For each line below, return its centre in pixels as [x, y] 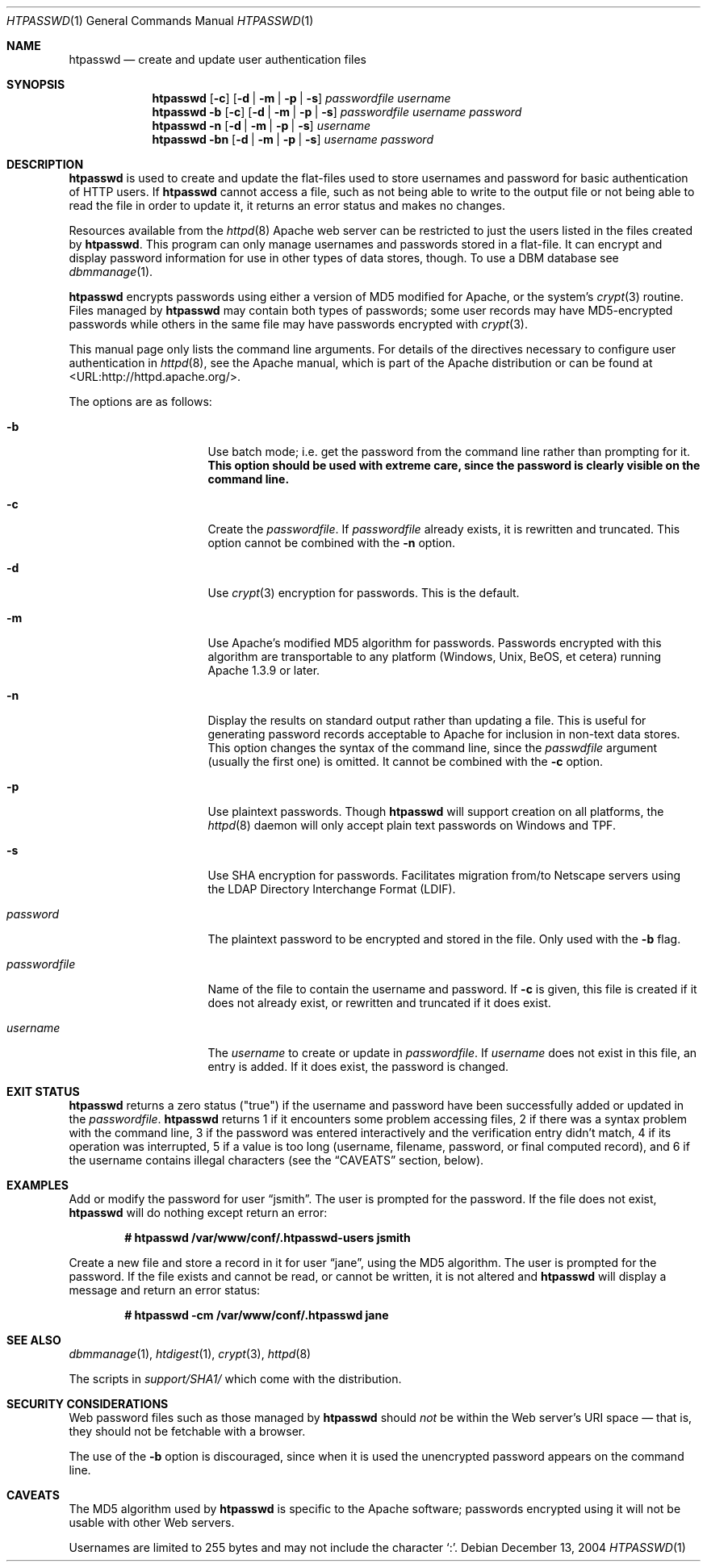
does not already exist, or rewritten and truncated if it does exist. [379, 1003]
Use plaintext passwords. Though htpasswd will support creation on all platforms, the [436, 811]
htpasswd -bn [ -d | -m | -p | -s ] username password [293, 139]
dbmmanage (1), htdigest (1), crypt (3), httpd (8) [190, 1354]
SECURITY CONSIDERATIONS [88, 1404]
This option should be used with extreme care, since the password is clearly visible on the [454, 465]
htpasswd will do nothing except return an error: [198, 1213]
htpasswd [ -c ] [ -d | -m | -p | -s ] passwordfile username [301, 98]
